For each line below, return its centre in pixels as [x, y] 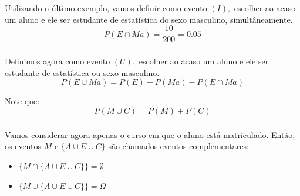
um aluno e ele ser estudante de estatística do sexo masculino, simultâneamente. [149, 19]
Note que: [22, 101]
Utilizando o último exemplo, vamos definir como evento [106, 7]
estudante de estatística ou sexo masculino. [82, 72]
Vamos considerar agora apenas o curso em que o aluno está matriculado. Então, [150, 134]
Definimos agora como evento [58, 61]
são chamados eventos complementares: [178, 146]
